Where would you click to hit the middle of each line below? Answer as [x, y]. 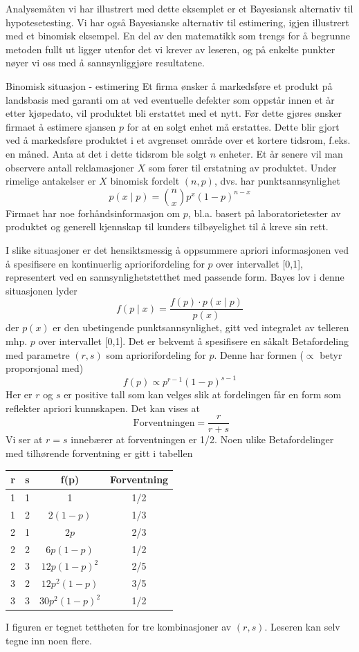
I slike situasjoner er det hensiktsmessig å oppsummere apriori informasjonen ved [177, 249]
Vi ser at [24, 439]
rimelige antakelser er [51, 181]
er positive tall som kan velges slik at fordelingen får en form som [203, 394]
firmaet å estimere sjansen [61, 126]
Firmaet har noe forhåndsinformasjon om [93, 213]
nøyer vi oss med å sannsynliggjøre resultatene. [105, 63]
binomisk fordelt [145, 181]
